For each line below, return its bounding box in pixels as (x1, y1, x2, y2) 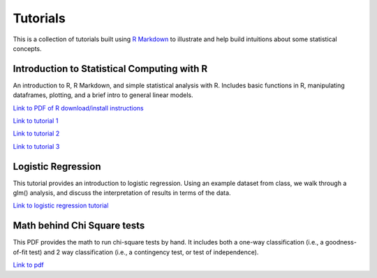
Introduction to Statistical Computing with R (13, 63, 208, 75)
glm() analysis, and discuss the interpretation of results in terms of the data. (13, 189, 231, 197)
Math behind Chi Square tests (13, 220, 145, 232)
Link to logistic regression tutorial (13, 201, 109, 210)
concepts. (13, 44, 42, 52)
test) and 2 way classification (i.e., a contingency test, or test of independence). (29, 248, 259, 256)
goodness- (325, 238, 357, 247)
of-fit (13, 248, 28, 256)
